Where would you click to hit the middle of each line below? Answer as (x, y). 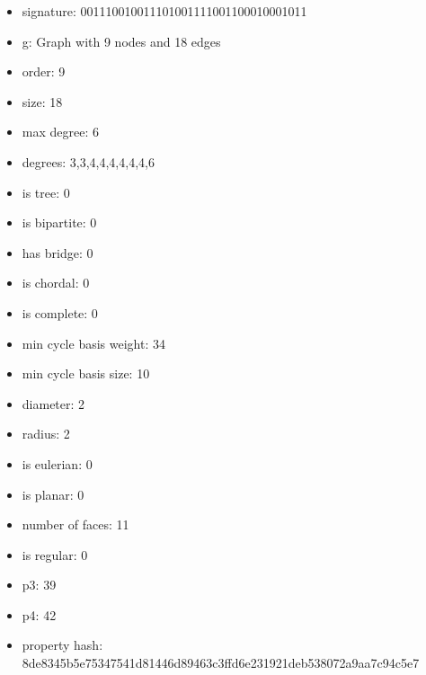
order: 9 (44, 71)
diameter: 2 (53, 403)
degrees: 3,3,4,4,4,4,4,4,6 (88, 161)
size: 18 (42, 101)
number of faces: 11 (75, 524)
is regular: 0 (55, 554)
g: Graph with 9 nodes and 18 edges (121, 41)
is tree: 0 (46, 192)
